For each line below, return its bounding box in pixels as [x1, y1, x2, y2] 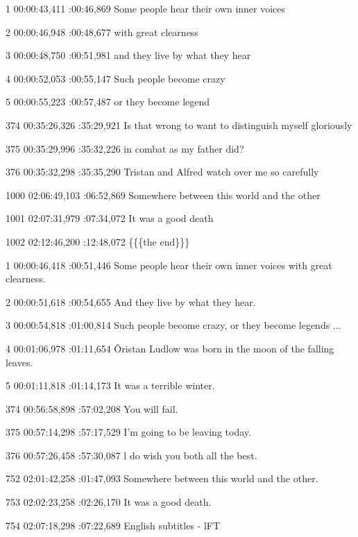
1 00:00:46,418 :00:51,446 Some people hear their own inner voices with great [6, 257, 332, 272]
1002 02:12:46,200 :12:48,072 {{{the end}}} [6, 234, 190, 248]
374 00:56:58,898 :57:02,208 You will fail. [6, 401, 178, 416]
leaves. [6, 355, 33, 369]
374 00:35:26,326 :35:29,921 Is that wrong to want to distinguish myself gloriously [6, 117, 352, 132]
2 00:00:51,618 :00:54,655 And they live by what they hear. [6, 294, 256, 309]
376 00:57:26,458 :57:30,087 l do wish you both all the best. [6, 447, 257, 462]
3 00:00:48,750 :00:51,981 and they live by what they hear [6, 48, 251, 62]
